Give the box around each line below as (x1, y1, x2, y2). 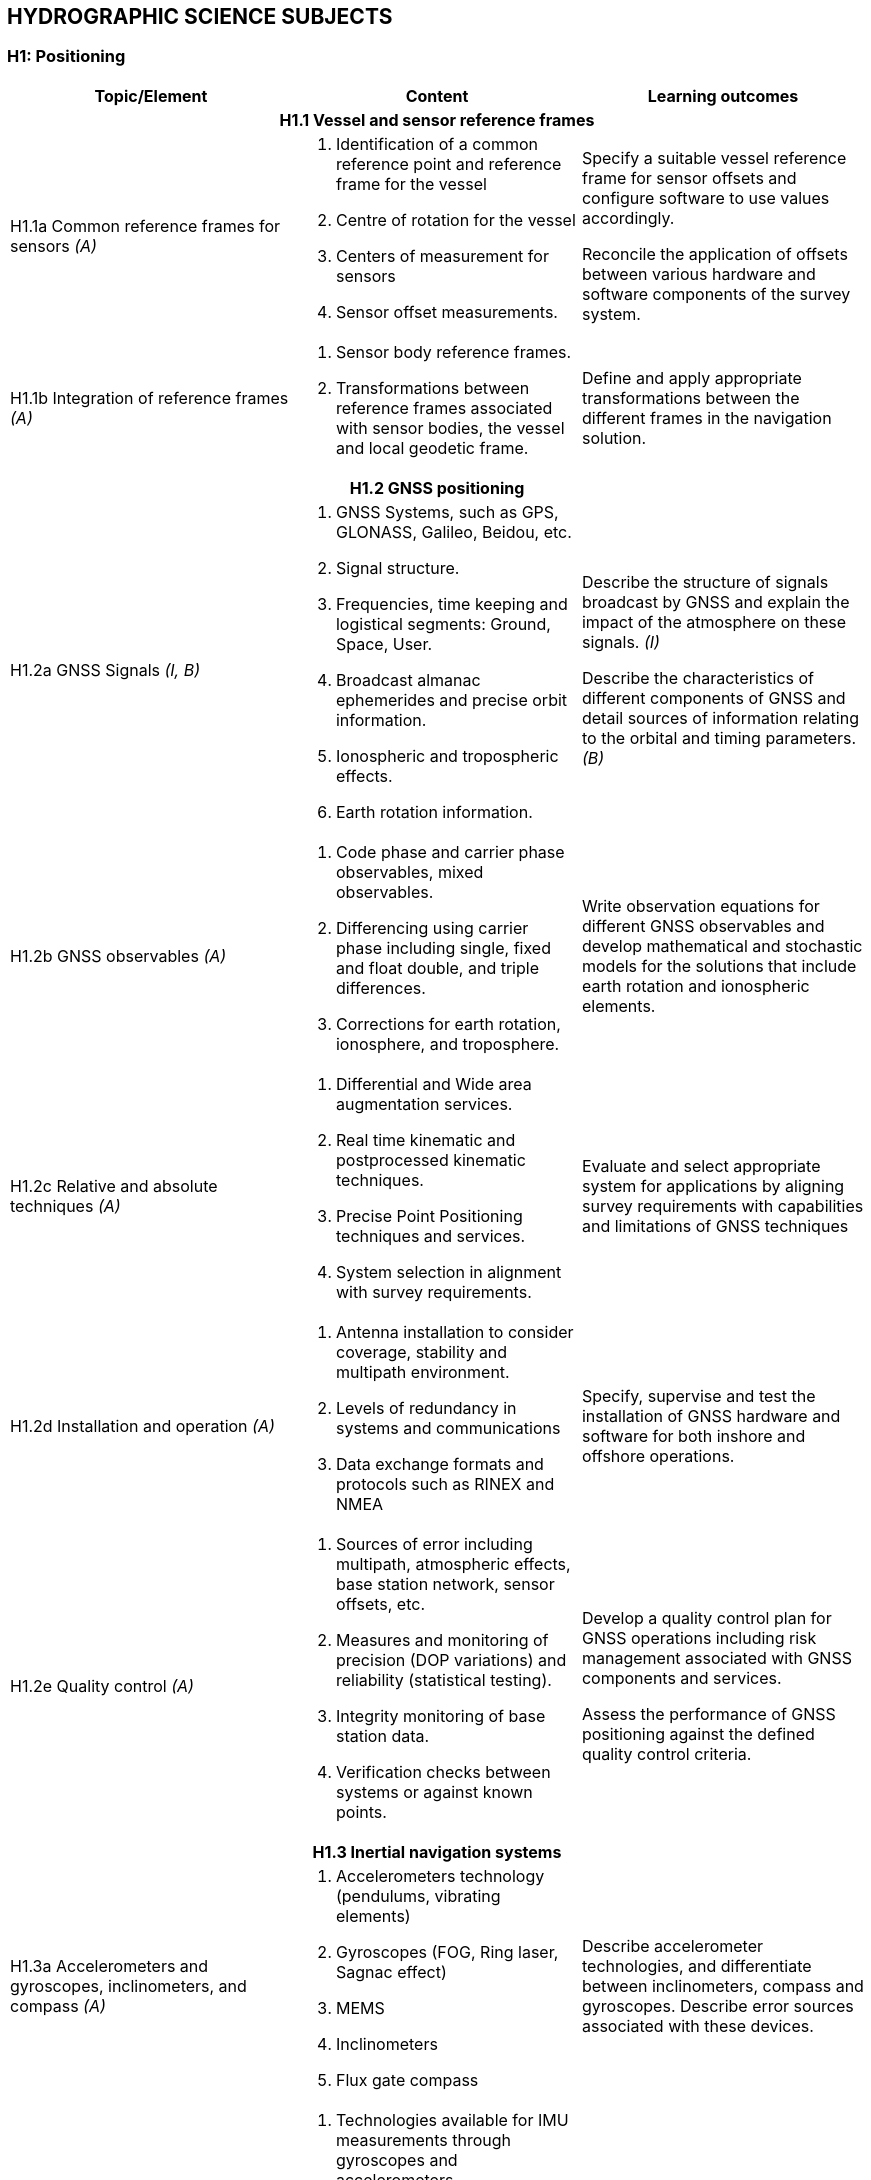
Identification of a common (335, 133, 539, 154)
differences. (335, 977, 426, 998)
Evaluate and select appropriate (581, 1155, 821, 1176)
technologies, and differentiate (581, 1955, 812, 1976)
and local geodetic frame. (335, 437, 529, 458)
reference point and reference (335, 153, 562, 174)
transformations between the (581, 387, 800, 408)
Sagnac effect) (335, 1961, 447, 1982)
